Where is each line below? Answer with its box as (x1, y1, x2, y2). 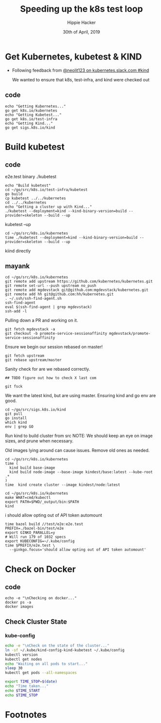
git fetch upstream (5, 353, 45, 359)
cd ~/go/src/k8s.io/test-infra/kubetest (5, 187, 88, 192)
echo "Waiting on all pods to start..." (5, 661, 88, 666)
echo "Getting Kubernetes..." (5, 104, 66, 109)
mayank (5, 262, 30, 270)
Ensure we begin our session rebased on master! (5, 344, 103, 350)
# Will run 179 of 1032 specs (5, 534, 66, 539)
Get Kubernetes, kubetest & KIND (5, 51, 142, 62)
